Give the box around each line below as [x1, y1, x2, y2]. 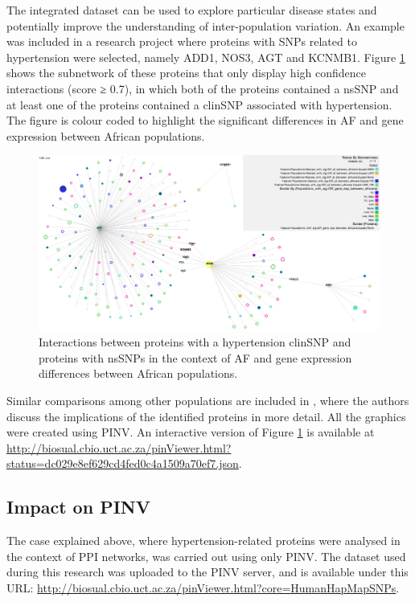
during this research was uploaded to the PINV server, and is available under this [6, 563, 409, 580]
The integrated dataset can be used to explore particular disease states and [6, 2, 377, 18]
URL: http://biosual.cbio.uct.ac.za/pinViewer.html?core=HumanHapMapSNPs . [6, 579, 400, 596]
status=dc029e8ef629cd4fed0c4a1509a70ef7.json [6, 455, 239, 472]
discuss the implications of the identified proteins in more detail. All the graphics [6, 407, 406, 424]
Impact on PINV [6, 494, 150, 519]
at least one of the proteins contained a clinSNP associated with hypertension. [6, 96, 392, 113]
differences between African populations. [39, 365, 238, 382]
